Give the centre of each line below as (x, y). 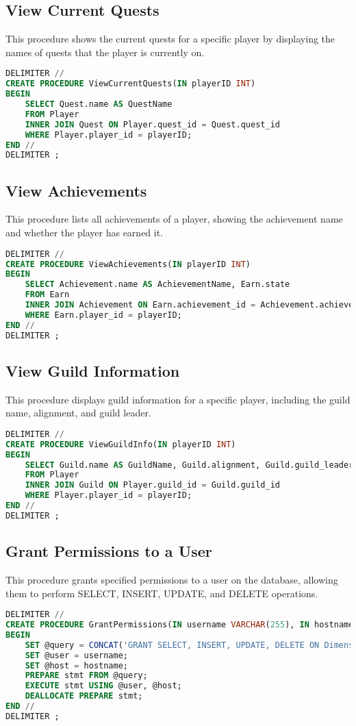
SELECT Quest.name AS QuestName (99, 104)
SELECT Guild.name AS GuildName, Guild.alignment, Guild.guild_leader (189, 465)
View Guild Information (93, 370)
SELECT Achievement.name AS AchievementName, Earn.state (157, 285)
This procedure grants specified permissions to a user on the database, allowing (172, 579)
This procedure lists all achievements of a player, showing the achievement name (174, 219)
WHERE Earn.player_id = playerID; (103, 315)
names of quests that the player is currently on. (105, 52)
